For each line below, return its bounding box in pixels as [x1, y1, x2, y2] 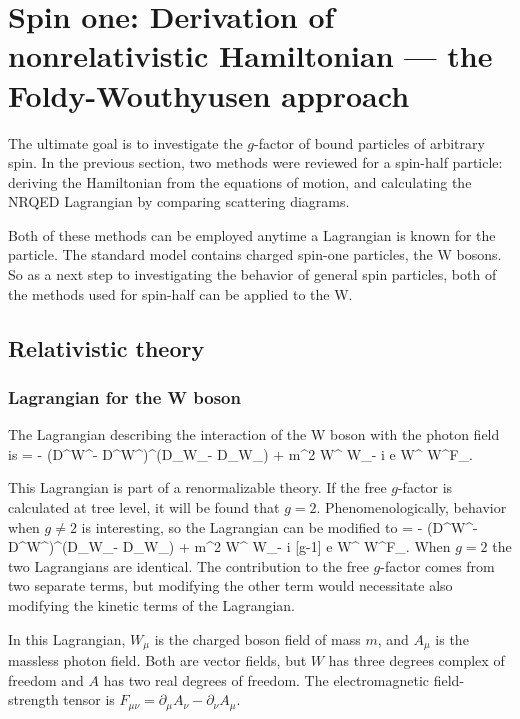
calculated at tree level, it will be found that [8, 497, 280, 518]
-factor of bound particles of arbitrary [253, 132, 485, 153]
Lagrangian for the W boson [8, 384, 241, 409]
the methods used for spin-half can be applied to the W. [8, 283, 353, 304]
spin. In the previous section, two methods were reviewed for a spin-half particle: [8, 152, 503, 173]
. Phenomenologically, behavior [316, 497, 507, 518]
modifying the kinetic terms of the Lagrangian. [8, 595, 295, 615]
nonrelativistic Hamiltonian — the [8, 35, 493, 76]
